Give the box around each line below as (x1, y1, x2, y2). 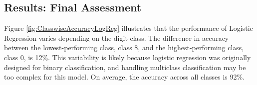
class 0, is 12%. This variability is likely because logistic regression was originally (4, 52, 251, 62)
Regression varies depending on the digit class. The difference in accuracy (4, 32, 229, 43)
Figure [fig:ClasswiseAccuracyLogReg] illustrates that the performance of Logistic (4, 23, 253, 33)
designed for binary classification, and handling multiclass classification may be (4, 62, 246, 72)
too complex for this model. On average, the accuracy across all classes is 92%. (4, 72, 245, 82)
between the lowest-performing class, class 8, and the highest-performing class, (4, 42, 244, 53)
